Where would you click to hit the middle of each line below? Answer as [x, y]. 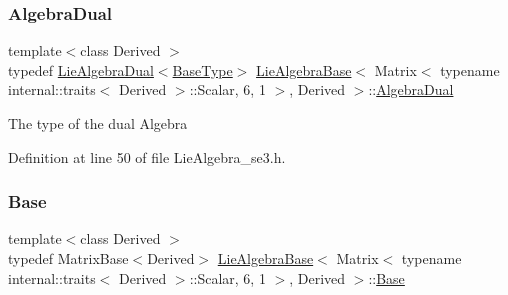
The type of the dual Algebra [98, 123]
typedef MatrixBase [68, 258]
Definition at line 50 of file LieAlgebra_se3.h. [147, 156]
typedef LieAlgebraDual [81, 69]
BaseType [202, 69]
